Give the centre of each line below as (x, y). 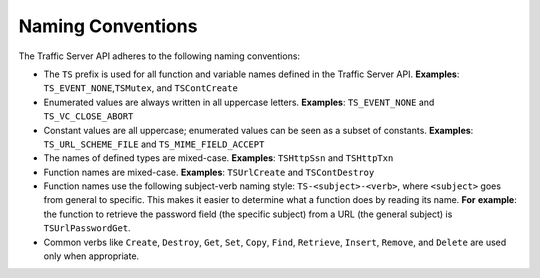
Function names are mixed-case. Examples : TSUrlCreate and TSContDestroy (209, 172)
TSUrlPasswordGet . (87, 228)
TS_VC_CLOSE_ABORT (88, 116)
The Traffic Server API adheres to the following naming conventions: (159, 56)
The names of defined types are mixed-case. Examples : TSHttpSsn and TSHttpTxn (218, 158)
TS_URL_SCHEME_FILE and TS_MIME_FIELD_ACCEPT (154, 144)
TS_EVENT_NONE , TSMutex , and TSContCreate (141, 88)
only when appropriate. (91, 256)
